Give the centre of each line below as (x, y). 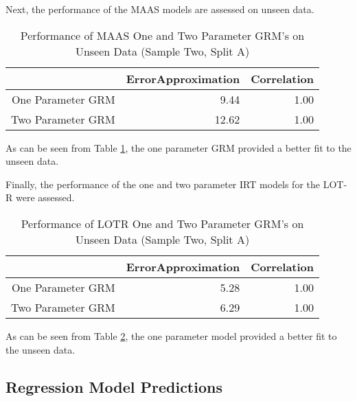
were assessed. (45, 197)
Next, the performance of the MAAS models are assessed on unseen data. (160, 9)
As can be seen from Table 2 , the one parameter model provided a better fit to (171, 335)
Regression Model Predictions (114, 386)
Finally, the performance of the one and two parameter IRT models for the (163, 184)
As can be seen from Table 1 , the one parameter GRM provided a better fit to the (178, 147)
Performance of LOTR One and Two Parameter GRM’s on (162, 223)
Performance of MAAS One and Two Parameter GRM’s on (162, 35)
